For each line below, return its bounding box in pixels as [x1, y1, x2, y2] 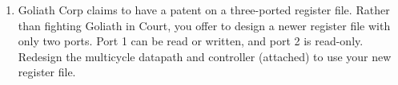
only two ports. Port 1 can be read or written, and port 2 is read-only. [18, 33, 364, 49]
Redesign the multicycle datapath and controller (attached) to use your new [18, 48, 392, 64]
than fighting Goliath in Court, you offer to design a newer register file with [18, 17, 391, 33]
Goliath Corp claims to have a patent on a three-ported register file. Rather [18, 2, 390, 17]
